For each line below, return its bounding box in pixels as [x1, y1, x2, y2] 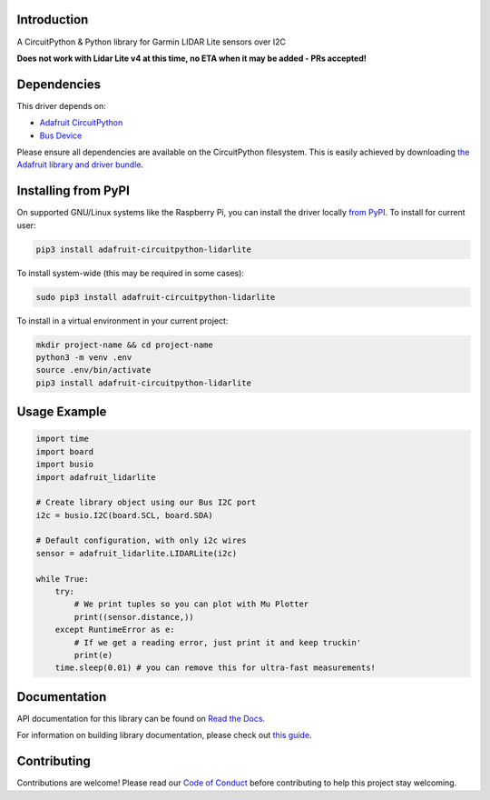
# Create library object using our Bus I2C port [35, 497, 257, 508]
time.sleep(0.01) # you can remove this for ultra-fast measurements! [54, 663, 377, 673]
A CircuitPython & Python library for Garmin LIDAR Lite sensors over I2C [16, 36, 286, 47]
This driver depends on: [16, 100, 106, 111]
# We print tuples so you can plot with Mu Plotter [73, 599, 309, 609]
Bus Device [39, 130, 83, 141]
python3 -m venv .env [35, 352, 132, 363]
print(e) [73, 650, 113, 660]
